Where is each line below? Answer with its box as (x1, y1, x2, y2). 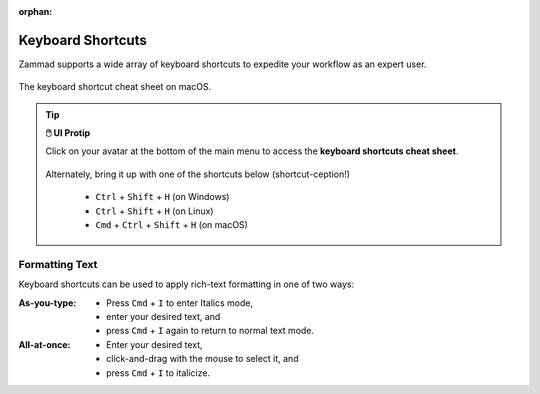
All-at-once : (18, 338, 71, 350)
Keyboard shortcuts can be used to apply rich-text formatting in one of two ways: (18, 278, 355, 290)
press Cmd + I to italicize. (106, 366, 210, 379)
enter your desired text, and (106, 310, 221, 322)
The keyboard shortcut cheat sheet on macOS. (18, 81, 212, 93)
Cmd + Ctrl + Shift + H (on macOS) (95, 219, 249, 231)
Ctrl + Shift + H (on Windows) (95, 191, 230, 203)
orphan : (18, 6, 53, 17)
